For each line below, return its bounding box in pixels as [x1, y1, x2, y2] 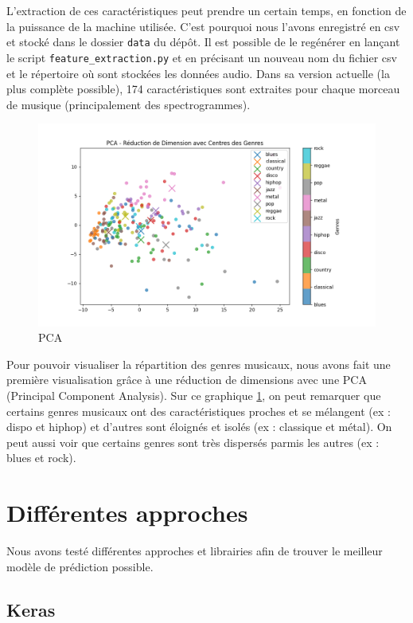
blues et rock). [6, 449, 76, 466]
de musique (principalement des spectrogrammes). [6, 96, 251, 112]
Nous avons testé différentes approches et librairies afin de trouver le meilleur [6, 543, 383, 559]
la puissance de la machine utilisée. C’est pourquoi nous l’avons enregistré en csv [6, 18, 400, 34]
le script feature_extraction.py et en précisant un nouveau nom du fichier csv [6, 49, 397, 65]
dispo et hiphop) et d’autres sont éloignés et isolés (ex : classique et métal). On [6, 418, 392, 435]
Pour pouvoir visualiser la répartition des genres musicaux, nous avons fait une [6, 355, 391, 372]
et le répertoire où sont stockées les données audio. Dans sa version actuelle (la [6, 65, 390, 81]
